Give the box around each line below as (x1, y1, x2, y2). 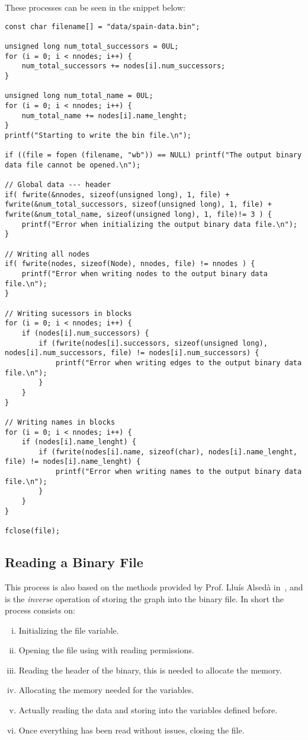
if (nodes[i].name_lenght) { (21, 438, 136, 447)
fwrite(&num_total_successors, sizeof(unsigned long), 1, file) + (5, 200, 272, 209)
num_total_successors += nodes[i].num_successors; (21, 62, 226, 71)
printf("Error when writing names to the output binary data (55, 467, 302, 476)
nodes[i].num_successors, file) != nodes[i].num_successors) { (5, 349, 259, 358)
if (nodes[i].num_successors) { (21, 328, 149, 337)
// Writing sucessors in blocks (5, 309, 132, 318)
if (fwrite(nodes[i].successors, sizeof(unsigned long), (38, 339, 268, 347)
